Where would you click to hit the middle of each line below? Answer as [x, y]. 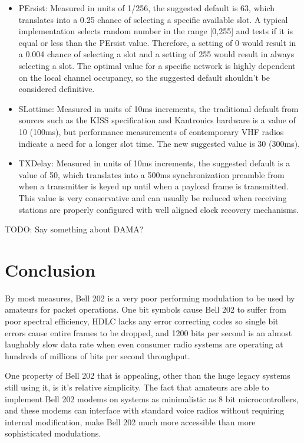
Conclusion [50, 269]
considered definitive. [57, 89]
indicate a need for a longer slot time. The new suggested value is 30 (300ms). [159, 143]
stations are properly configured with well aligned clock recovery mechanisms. [159, 209]
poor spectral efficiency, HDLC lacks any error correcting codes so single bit [142, 321]
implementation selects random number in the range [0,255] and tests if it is [156, 31]
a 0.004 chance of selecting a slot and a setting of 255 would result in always [156, 54]
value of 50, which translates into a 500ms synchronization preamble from [151, 174]
